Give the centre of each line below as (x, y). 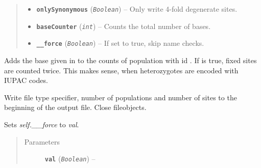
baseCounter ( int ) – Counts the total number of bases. (124, 26)
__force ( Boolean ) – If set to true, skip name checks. (120, 43)
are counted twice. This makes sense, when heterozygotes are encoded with (121, 70)
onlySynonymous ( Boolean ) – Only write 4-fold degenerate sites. (137, 9)
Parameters (42, 141)
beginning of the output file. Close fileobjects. (75, 107)
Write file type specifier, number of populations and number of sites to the (121, 97)
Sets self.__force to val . (42, 124)
